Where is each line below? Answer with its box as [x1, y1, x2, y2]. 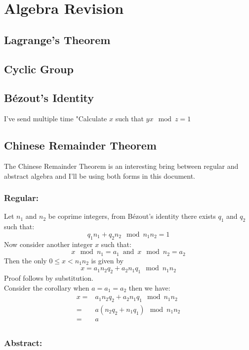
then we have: [128, 282, 170, 293]
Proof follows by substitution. [4, 272, 93, 283]
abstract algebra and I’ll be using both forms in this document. [4, 170, 196, 181]
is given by [91, 255, 124, 265]
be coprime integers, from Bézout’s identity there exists [48, 211, 216, 221]
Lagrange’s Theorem [4, 32, 111, 47]
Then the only [4, 255, 47, 265]
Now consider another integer [4, 239, 93, 249]
